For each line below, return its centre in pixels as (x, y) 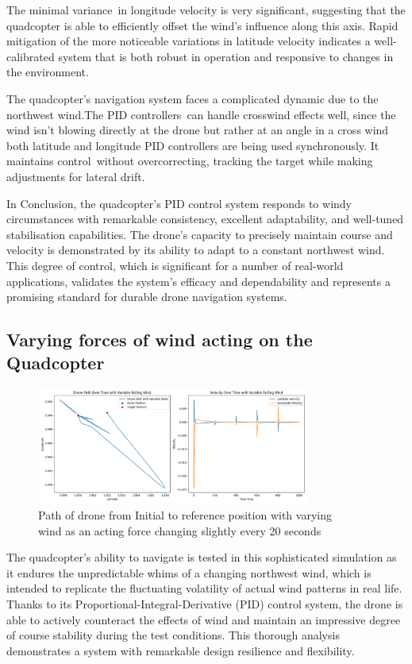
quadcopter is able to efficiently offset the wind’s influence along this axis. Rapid (202, 25)
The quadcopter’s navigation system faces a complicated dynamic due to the (193, 98)
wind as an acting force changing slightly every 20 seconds (180, 530)
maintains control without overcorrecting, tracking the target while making (190, 161)
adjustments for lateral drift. (76, 176)
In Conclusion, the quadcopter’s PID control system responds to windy (179, 203)
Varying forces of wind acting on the (160, 340)
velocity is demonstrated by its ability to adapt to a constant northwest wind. (196, 250)
